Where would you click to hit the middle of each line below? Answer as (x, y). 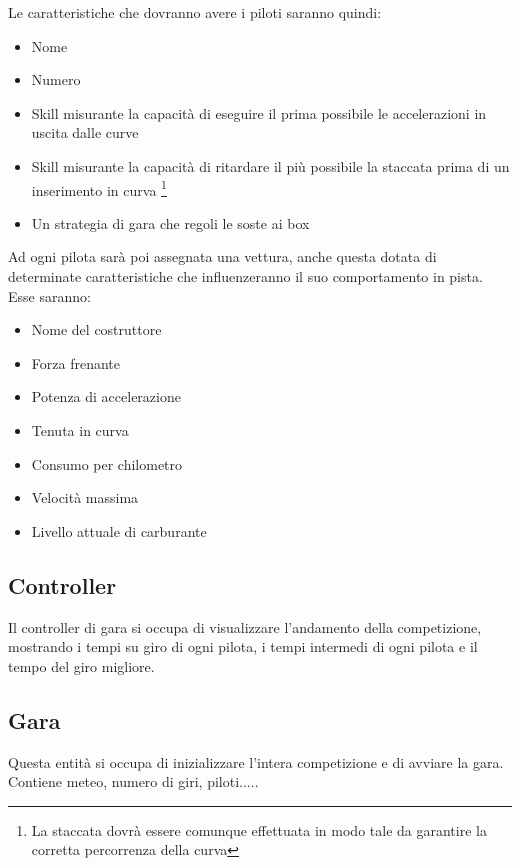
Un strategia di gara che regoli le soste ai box (170, 222)
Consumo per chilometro (107, 463)
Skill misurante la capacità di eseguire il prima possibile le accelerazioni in (259, 112)
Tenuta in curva (80, 429)
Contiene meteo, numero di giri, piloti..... (133, 781)
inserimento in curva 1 (99, 188)
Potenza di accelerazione (106, 396)
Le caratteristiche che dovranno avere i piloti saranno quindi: (195, 12)
